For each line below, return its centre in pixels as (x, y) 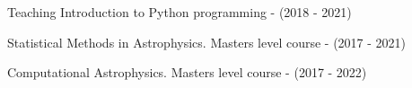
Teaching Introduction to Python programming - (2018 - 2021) (180, 12)
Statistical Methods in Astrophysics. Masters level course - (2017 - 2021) (207, 42)
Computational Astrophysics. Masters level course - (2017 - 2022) (187, 72)
